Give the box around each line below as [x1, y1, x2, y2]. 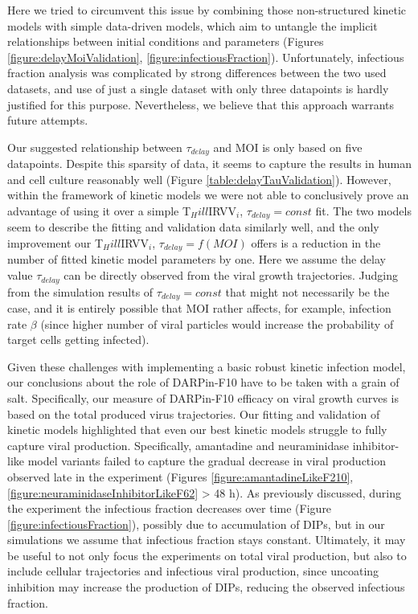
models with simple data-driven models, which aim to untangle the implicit [7, 17, 378, 34]
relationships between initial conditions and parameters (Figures [7, 33, 324, 50]
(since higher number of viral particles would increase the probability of [40, 315, 394, 332]
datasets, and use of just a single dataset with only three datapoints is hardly [7, 80, 389, 96]
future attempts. [7, 112, 88, 129]
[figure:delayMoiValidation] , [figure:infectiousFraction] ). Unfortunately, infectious [7, 48, 404, 65]
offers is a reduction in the [251, 235, 381, 252]
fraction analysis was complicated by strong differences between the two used [7, 64, 387, 81]
